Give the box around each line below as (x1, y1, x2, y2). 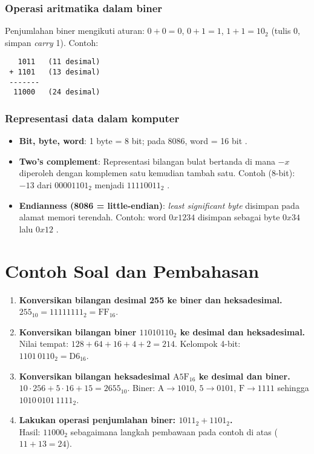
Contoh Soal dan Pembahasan (5, 258, 260, 283)
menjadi (94, 179, 125, 191)
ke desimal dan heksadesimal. (180, 325, 306, 338)
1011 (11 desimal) (18, 58, 100, 67)
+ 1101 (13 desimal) (9, 68, 100, 77)
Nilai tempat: (19, 337, 69, 350)
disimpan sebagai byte (197, 211, 280, 223)
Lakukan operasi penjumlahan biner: (19, 413, 176, 426)
